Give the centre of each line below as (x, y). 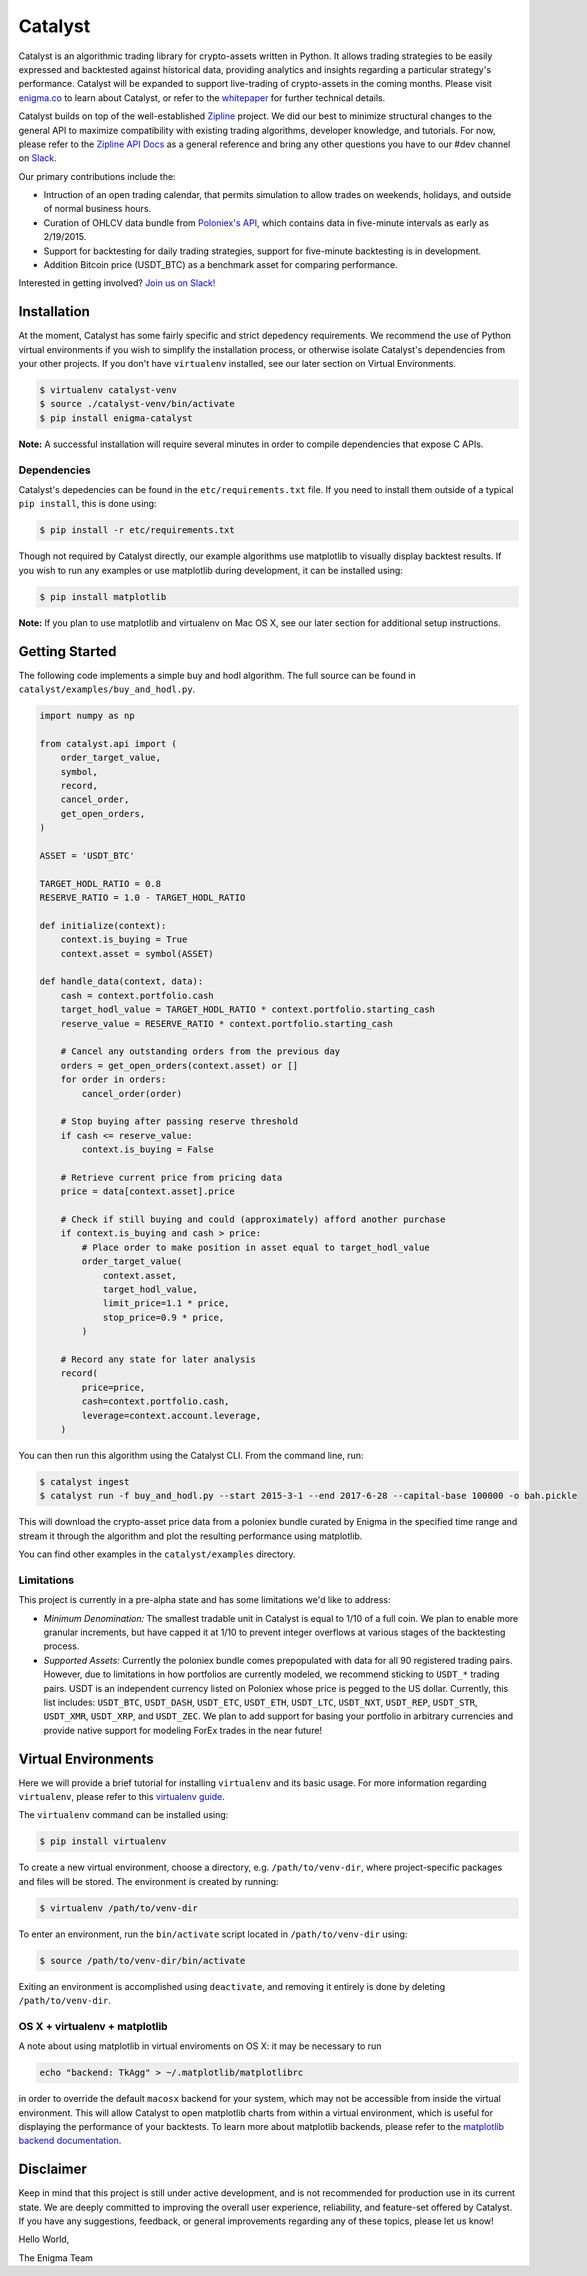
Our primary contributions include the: (97, 176)
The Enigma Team (56, 2257)
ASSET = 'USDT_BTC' (87, 855)
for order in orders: (113, 1079)
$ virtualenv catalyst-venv (108, 390)
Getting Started (67, 651)
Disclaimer (52, 2169)
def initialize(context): (103, 925)
